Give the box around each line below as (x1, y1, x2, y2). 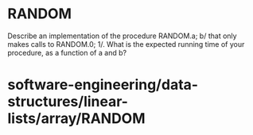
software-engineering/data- (7, 76, 199, 94)
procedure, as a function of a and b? (7, 48, 127, 57)
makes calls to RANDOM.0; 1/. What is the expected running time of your (7, 39, 245, 48)
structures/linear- (7, 93, 129, 111)
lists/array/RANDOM (7, 110, 146, 128)
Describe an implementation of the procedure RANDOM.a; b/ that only (7, 31, 237, 40)
